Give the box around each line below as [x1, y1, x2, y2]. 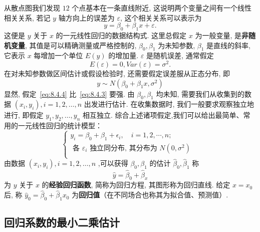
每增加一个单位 [34, 50, 83, 61]
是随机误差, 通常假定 [146, 50, 214, 61]
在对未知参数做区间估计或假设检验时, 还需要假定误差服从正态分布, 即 [4, 68, 230, 79]
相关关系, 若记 [4, 12, 51, 23]
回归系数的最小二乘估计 [4, 214, 120, 230]
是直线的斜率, [206, 40, 250, 50]
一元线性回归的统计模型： [18, 120, 102, 131]
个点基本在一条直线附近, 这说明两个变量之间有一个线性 [72, 3, 251, 13]
